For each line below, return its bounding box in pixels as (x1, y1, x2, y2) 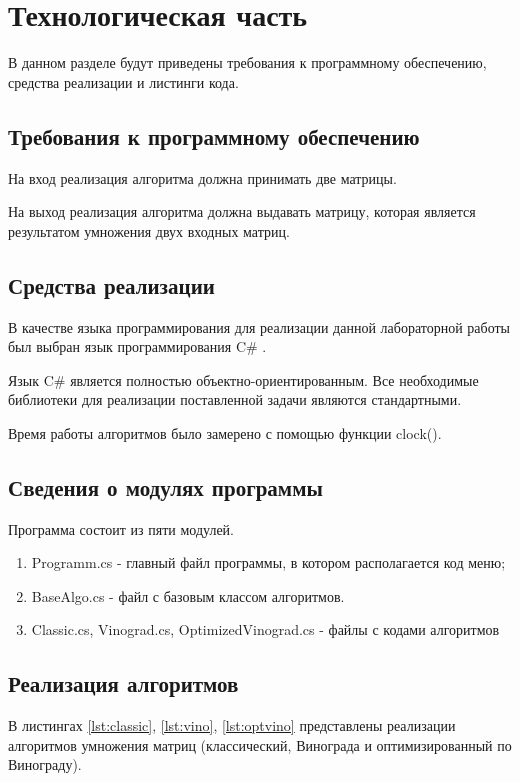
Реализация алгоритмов (8, 668, 239, 699)
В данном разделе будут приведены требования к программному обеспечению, (8, 52, 487, 73)
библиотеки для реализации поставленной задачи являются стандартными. (8, 389, 462, 410)
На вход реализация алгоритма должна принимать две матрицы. (8, 167, 397, 188)
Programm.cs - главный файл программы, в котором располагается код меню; (31, 552, 506, 573)
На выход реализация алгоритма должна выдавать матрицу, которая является (8, 201, 476, 222)
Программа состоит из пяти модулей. (8, 518, 234, 539)
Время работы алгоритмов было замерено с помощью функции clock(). (8, 422, 442, 443)
